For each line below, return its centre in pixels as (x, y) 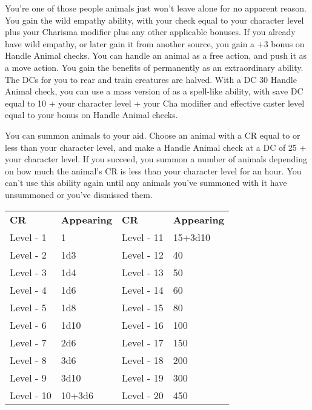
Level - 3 (28, 272)
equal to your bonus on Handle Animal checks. (91, 115)
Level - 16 (143, 325)
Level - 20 (143, 395)
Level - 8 (28, 360)
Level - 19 (143, 377)
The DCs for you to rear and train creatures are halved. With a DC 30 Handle (151, 79)
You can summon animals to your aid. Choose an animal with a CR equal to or (153, 135)
